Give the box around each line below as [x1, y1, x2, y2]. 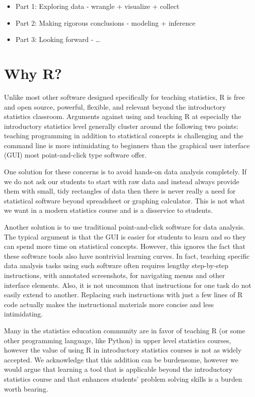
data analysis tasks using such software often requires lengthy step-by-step [4, 260, 229, 271]
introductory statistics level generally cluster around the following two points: [4, 120, 239, 131]
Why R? [4, 63, 62, 83]
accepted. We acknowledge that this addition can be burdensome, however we [4, 354, 239, 364]
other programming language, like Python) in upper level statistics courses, [4, 335, 231, 345]
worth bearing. [4, 383, 48, 394]
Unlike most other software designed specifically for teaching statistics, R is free [4, 91, 245, 102]
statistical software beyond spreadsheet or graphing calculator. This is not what [4, 195, 245, 205]
